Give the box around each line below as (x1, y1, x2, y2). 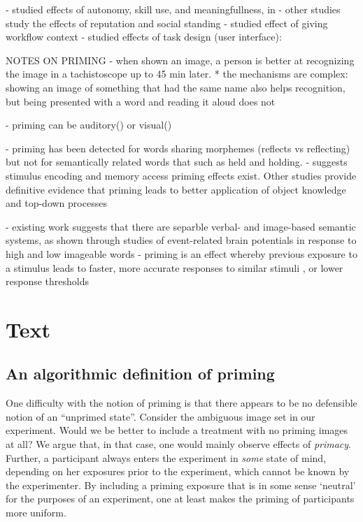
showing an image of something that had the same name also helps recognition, (6, 80, 346, 94)
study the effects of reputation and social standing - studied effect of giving (6, 15, 328, 30)
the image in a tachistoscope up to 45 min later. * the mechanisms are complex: (6, 66, 348, 81)
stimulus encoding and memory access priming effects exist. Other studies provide (6, 168, 357, 182)
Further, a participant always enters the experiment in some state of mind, (6, 450, 327, 465)
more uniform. (6, 505, 66, 520)
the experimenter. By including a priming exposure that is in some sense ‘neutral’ (6, 477, 356, 492)
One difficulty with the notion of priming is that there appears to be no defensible (6, 396, 357, 410)
